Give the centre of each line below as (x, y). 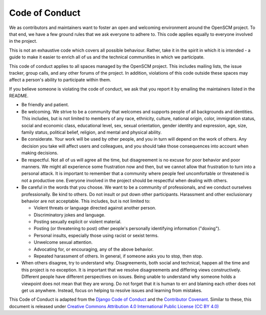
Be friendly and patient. (45, 105)
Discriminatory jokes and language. (69, 215)
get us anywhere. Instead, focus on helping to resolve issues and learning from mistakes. (112, 290)
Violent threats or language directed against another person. (95, 208)
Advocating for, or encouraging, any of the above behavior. (94, 249)
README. (19, 96)
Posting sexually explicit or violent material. (78, 222)
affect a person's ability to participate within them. (60, 80)
